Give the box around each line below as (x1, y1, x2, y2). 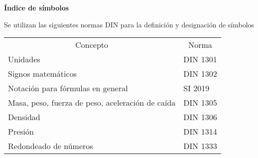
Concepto (75, 39, 109, 51)
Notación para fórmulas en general (8, 82, 128, 94)
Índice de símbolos (4, 2, 69, 12)
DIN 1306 (183, 111, 217, 123)
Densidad (8, 111, 40, 123)
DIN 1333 (183, 140, 217, 152)
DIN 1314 (183, 126, 217, 138)
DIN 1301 (183, 53, 217, 65)
